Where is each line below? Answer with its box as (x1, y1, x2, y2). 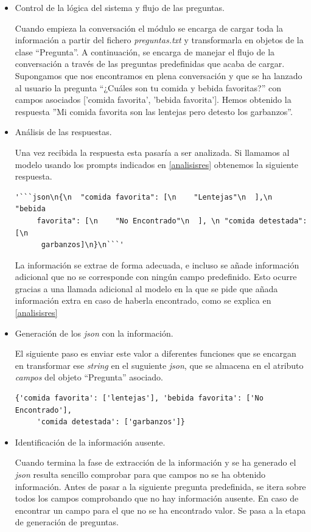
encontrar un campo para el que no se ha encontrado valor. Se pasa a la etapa (15, 503, 306, 516)
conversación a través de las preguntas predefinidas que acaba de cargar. (15, 57, 285, 70)
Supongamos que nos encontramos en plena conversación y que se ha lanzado (15, 69, 302, 82)
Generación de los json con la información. (15, 326, 173, 339)
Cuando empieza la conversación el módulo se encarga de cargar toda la (15, 21, 283, 34)
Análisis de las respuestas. (15, 125, 112, 138)
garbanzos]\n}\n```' (41, 240, 124, 250)
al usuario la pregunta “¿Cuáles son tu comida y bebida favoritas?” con (15, 81, 281, 94)
